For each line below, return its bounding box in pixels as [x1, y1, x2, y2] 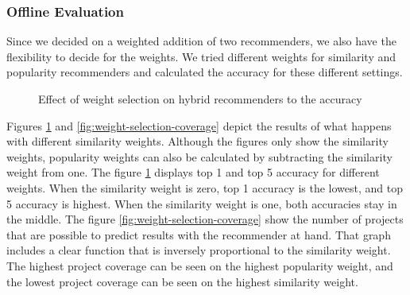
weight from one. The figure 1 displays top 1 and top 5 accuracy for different [6, 164, 380, 180]
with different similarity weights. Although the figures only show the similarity [6, 133, 389, 149]
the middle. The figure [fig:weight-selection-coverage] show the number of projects [6, 211, 404, 227]
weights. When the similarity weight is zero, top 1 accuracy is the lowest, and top [6, 179, 403, 196]
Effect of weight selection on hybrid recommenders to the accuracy [38, 91, 362, 107]
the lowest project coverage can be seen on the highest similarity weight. [6, 273, 358, 289]
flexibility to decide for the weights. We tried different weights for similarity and [6, 48, 396, 64]
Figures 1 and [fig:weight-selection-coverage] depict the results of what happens [6, 117, 392, 134]
